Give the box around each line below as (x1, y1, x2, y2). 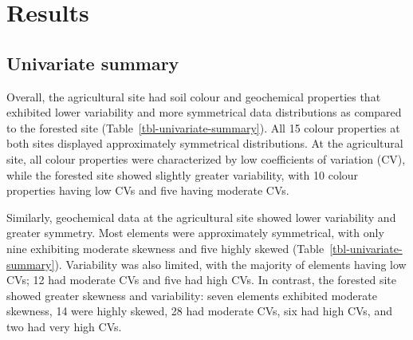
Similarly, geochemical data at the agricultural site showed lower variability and (6, 208, 396, 225)
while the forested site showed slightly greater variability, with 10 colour (6, 166, 359, 183)
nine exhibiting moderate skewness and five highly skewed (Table (6, 239, 324, 256)
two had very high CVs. (6, 318, 122, 334)
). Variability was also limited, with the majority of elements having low (54, 255, 407, 272)
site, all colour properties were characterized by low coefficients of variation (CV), (6, 150, 406, 167)
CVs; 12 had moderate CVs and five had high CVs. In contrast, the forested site (6, 271, 397, 288)
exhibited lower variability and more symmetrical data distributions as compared (6, 104, 402, 121)
